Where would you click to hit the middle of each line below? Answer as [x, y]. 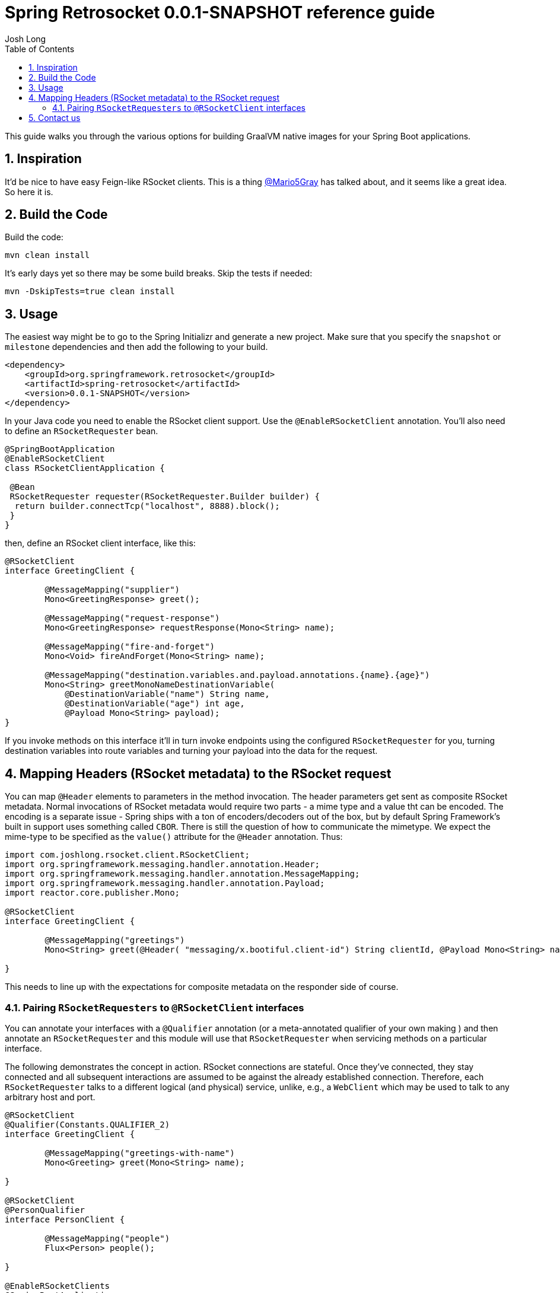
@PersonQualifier [45, 1210]
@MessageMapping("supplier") [112, 590]
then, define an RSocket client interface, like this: [100, 543]
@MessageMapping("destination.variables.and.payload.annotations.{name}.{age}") [237, 675]
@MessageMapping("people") [107, 1238]
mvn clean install [47, 255]
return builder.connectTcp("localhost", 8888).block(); [147, 506]
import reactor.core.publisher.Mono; [93, 893]
